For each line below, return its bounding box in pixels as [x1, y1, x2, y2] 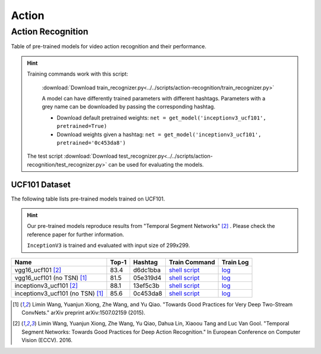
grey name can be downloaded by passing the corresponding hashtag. [42, 103, 216, 110]
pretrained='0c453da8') [56, 139, 126, 146]
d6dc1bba [133, 265, 161, 274]
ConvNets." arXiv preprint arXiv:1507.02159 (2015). [21, 309, 146, 316]
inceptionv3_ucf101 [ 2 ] [14, 281, 78, 290]
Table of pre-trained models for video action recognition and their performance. [11, 43, 207, 50]
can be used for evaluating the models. [108, 161, 204, 168]
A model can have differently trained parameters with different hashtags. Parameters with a [42, 95, 266, 102]
